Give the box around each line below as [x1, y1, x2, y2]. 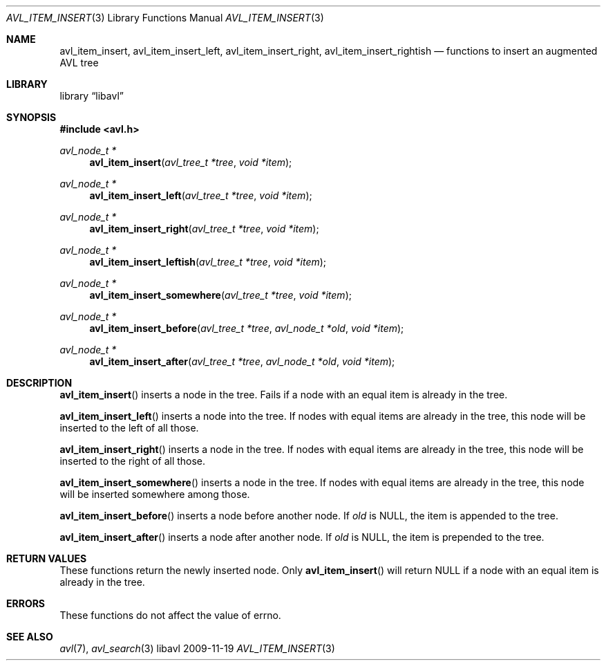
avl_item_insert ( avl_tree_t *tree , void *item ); [89, 156, 292, 168]
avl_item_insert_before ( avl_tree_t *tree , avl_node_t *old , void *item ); [89, 322, 404, 334]
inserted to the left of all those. [59, 422, 199, 434]
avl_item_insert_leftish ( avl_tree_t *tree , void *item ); [89, 256, 327, 268]
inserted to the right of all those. [59, 455, 206, 467]
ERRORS [6, 598, 46, 609]
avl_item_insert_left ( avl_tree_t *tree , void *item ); [89, 189, 312, 201]
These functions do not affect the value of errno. [59, 609, 281, 621]
